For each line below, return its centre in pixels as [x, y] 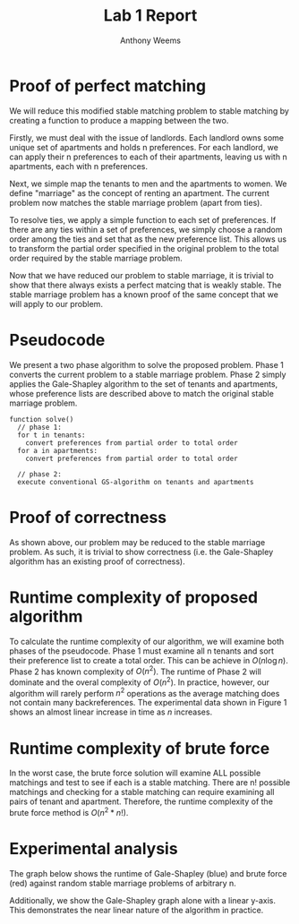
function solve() [42, 419]
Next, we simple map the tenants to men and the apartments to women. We [148, 184]
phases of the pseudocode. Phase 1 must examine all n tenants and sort [142, 651]
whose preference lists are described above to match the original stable [142, 393]
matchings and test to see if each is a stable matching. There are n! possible [150, 783]
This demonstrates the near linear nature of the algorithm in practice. [137, 910]
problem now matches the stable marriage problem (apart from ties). [136, 202]
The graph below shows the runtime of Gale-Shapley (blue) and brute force [148, 873]
